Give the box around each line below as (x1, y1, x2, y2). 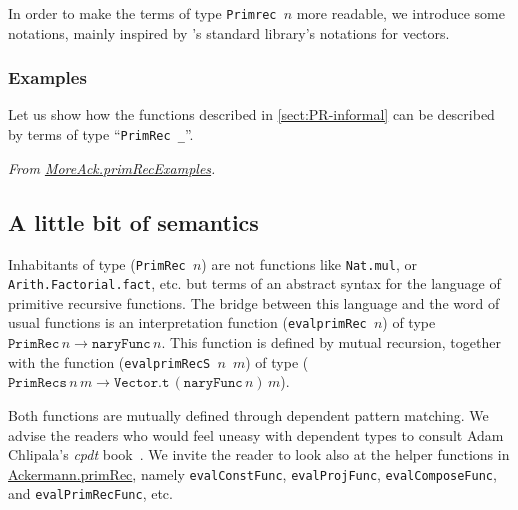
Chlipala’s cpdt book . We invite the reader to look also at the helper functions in (8, 444, 510, 465)
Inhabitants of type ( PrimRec (8, 253, 186, 274)
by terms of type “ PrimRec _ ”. (8, 124, 194, 145)
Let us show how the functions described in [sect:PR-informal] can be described (8, 104, 495, 125)
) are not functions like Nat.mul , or (201, 253, 417, 274)
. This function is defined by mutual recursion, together (161, 332, 501, 353)
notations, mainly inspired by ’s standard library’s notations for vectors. (8, 22, 450, 43)
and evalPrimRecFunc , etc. (8, 483, 173, 504)
